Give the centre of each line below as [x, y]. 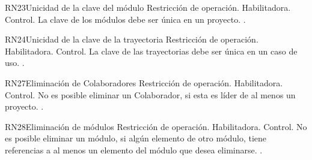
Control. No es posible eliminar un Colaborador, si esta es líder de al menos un [150, 94]
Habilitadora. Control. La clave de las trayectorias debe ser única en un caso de [151, 51]
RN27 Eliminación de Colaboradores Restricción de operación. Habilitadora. [144, 82]
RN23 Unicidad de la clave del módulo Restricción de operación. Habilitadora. [148, 7]
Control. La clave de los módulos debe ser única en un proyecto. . [125, 19]
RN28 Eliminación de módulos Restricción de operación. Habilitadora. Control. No [156, 126]
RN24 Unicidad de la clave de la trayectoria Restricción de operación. [132, 39]
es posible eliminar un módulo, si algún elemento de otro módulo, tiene [136, 138]
